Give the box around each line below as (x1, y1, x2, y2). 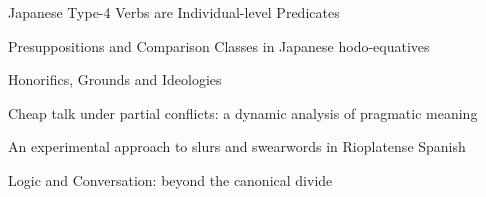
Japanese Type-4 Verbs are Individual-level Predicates (8, 2, 340, 22)
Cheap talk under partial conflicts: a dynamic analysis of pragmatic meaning (8, 102, 478, 123)
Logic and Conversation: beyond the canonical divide (8, 169, 333, 190)
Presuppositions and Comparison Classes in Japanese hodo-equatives (8, 35, 430, 56)
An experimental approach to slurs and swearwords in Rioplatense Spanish (8, 136, 466, 157)
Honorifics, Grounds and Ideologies (8, 69, 222, 90)
